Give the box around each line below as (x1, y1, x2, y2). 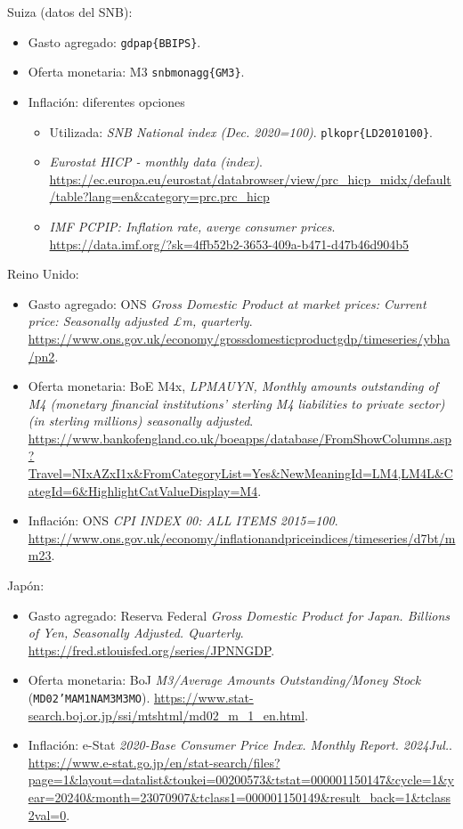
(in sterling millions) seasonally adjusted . (28, 411, 254, 430)
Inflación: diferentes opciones (28, 92, 185, 110)
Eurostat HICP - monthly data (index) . (49, 152, 263, 171)
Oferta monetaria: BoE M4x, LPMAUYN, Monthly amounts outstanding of (28, 377, 439, 395)
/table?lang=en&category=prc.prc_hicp (49, 187, 270, 206)
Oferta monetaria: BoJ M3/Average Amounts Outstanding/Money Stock (28, 671, 421, 689)
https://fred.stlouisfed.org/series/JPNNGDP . (28, 640, 275, 659)
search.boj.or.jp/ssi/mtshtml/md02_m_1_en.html (28, 705, 305, 724)
